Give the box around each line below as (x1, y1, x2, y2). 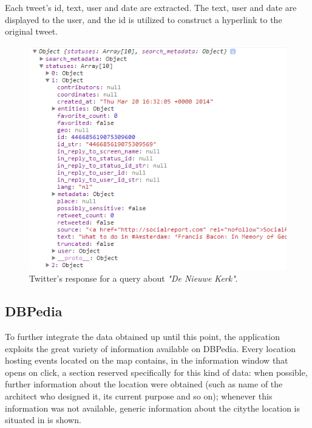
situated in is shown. (5, 413, 81, 426)
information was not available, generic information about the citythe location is (5, 401, 300, 414)
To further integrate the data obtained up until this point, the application (5, 330, 280, 342)
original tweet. (5, 25, 58, 38)
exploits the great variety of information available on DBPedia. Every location (5, 342, 296, 355)
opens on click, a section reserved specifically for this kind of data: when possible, (5, 365, 308, 378)
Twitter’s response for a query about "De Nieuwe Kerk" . (29, 272, 238, 285)
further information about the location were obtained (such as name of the (5, 378, 283, 390)
